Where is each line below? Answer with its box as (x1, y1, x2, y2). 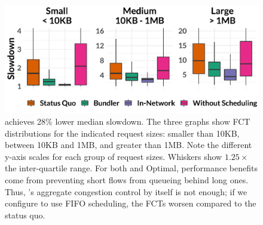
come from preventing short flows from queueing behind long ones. (5, 173, 249, 186)
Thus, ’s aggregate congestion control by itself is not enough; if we (5, 185, 247, 198)
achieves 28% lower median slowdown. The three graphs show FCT (5, 115, 250, 127)
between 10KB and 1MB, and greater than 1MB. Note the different (5, 138, 252, 151)
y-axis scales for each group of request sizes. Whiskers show (5, 150, 222, 162)
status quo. (5, 208, 45, 221)
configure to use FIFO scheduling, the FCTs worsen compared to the (5, 197, 256, 209)
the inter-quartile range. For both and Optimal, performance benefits (5, 162, 258, 174)
